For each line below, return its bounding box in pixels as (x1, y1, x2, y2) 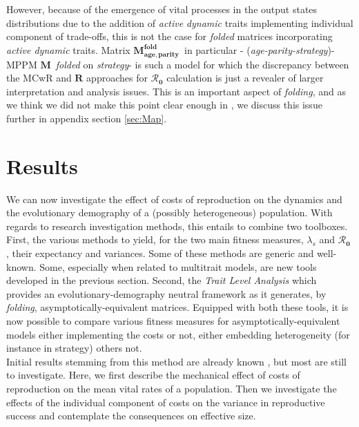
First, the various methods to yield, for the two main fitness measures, (6, 232, 304, 247)
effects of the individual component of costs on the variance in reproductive (6, 395, 325, 409)
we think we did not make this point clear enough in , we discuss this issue (6, 97, 322, 112)
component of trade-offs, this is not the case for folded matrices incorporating (6, 29, 333, 44)
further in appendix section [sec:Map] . (6, 111, 167, 125)
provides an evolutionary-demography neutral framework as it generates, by (6, 286, 327, 301)
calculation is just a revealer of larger (166, 70, 324, 85)
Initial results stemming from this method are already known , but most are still (6, 354, 347, 368)
